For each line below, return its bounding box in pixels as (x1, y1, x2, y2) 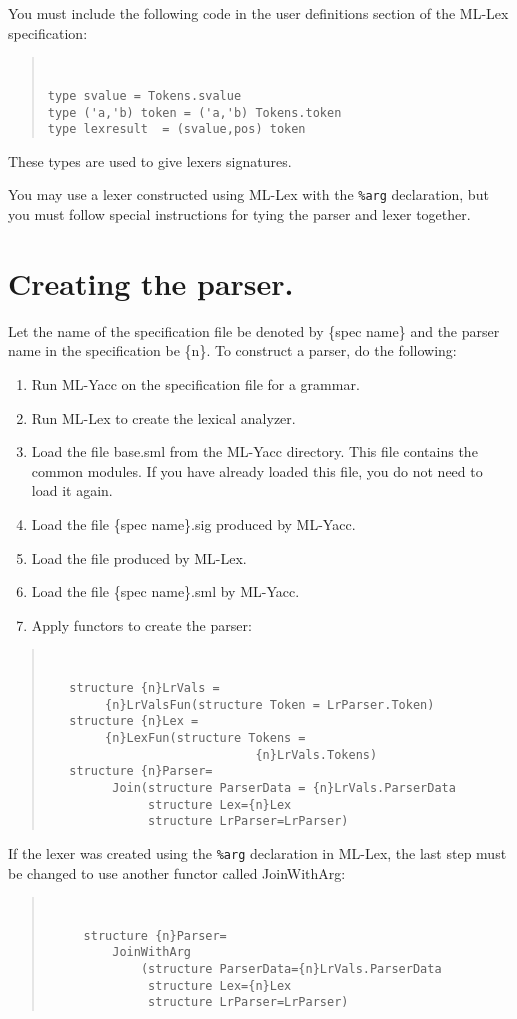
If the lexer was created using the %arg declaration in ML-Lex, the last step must (8, 842, 507, 863)
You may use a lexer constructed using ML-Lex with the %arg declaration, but (8, 184, 489, 205)
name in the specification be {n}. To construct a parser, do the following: (8, 340, 457, 361)
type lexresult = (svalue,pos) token (47, 122, 306, 137)
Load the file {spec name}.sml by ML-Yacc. (31, 581, 300, 602)
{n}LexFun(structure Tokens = (105, 730, 306, 745)
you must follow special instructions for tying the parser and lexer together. (8, 204, 471, 225)
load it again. (31, 480, 113, 501)
